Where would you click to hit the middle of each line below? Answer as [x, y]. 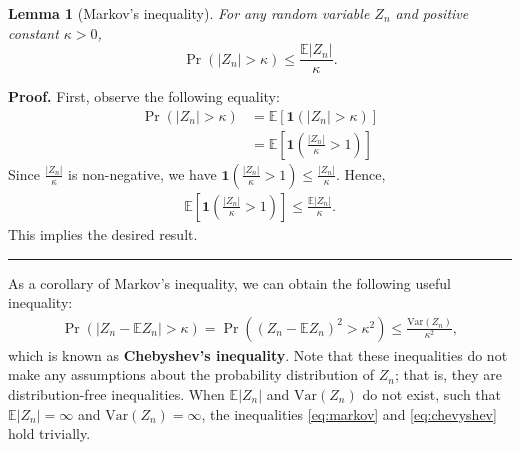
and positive [432, 13]
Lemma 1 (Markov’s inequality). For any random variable [189, 13]
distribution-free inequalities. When [116, 393]
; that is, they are [448, 374]
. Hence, [361, 173]
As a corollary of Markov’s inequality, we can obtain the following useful [229, 282]
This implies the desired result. [103, 233]
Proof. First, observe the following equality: [144, 96]
